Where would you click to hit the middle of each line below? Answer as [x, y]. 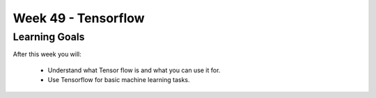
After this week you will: [47, 54]
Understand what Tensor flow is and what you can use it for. [134, 70]
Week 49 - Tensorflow [79, 18]
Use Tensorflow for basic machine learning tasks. [119, 80]
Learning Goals [49, 37]
